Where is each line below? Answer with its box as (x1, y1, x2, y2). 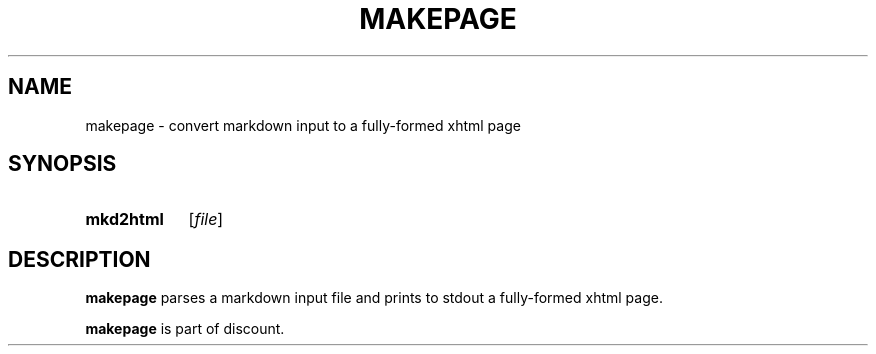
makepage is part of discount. (85, 320, 285, 338)
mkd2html (85, 209, 164, 230)
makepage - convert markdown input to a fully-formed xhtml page (85, 116, 521, 134)
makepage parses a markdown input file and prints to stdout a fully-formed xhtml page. (85, 289, 663, 307)
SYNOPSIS (8, 151, 117, 177)
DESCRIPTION (8, 246, 151, 272)
